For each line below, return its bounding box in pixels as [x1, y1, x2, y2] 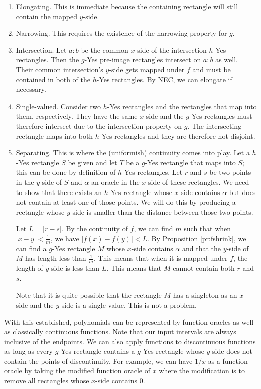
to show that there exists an [16, 186, 102, 197]
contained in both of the [16, 74, 90, 84]
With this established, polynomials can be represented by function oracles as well [4, 316, 254, 327]
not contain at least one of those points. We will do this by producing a [16, 197, 236, 207]
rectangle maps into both [16, 130, 93, 141]
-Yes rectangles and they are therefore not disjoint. [99, 130, 255, 141]
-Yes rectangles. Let [121, 167, 183, 177]
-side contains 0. [95, 375, 145, 386]
